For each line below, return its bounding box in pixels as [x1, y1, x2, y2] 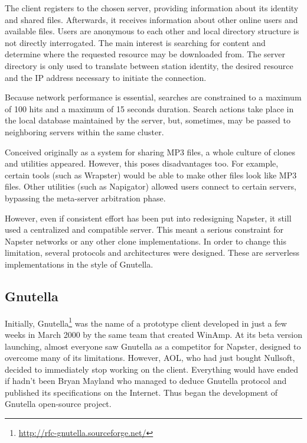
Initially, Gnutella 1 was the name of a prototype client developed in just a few [5, 315, 287, 329]
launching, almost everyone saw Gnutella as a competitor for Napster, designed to [5, 340, 301, 352]
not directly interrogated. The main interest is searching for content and [5, 36, 266, 48]
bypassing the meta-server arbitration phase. [5, 191, 166, 204]
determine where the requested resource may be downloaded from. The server [5, 48, 285, 60]
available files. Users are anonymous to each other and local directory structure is [5, 25, 299, 37]
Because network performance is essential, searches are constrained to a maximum [5, 91, 302, 103]
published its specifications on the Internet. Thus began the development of [5, 386, 278, 398]
